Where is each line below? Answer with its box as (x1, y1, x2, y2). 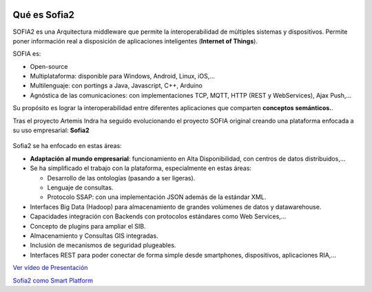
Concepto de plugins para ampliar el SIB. (30, 222, 146, 230)
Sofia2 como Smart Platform (12, 276, 93, 284)
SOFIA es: (12, 50, 41, 58)
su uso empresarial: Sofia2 (12, 126, 90, 134)
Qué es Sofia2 (12, 9, 75, 21)
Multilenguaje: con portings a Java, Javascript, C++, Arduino (30, 81, 203, 90)
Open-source (30, 62, 68, 70)
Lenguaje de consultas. (47, 183, 114, 191)
